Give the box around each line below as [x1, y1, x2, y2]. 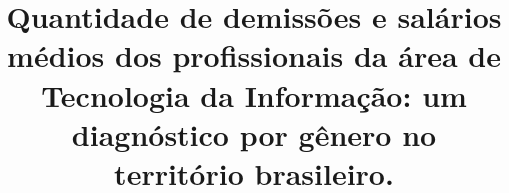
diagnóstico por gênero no [71, 113, 437, 154]
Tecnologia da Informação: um [41, 74, 467, 115]
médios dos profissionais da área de [7, 35, 501, 76]
